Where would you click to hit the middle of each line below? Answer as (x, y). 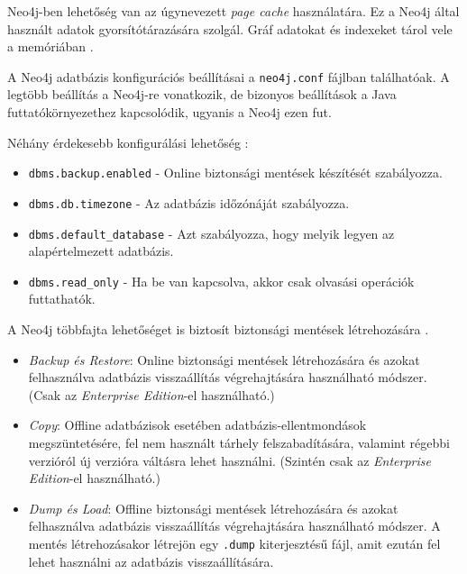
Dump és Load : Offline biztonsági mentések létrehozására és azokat (213, 508)
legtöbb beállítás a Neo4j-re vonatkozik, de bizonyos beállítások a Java (202, 94)
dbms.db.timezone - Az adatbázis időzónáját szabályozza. (189, 202)
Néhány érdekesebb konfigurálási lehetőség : (128, 142)
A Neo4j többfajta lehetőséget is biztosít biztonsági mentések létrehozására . (218, 329)
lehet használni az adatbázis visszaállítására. (151, 561)
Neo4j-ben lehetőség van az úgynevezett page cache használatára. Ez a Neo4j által (233, 11)
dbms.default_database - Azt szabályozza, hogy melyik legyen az (211, 233)
